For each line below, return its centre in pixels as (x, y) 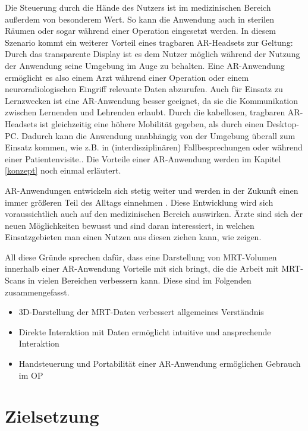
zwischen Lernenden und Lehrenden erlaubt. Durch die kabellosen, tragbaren (145, 112)
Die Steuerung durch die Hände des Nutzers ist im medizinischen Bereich (138, 7)
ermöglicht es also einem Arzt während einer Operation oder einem (127, 77)
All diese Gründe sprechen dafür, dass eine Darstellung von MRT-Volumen (141, 257)
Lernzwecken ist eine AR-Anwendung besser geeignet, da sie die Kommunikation (152, 100)
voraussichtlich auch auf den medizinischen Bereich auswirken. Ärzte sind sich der (154, 214)
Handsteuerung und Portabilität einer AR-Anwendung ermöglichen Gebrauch (160, 364)
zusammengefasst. (37, 292)
